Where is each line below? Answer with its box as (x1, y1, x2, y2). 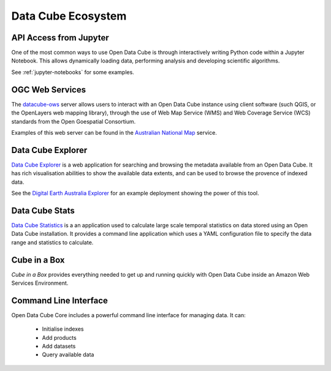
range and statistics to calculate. (11, 239, 94, 246)
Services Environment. (11, 279, 69, 287)
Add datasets (42, 343, 76, 350)
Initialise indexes (42, 325, 84, 333)
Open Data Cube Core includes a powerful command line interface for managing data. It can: (11, 311, 246, 318)
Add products (42, 334, 77, 341)
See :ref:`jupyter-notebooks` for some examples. (11, 68, 134, 76)
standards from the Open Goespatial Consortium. (11, 118, 136, 125)
